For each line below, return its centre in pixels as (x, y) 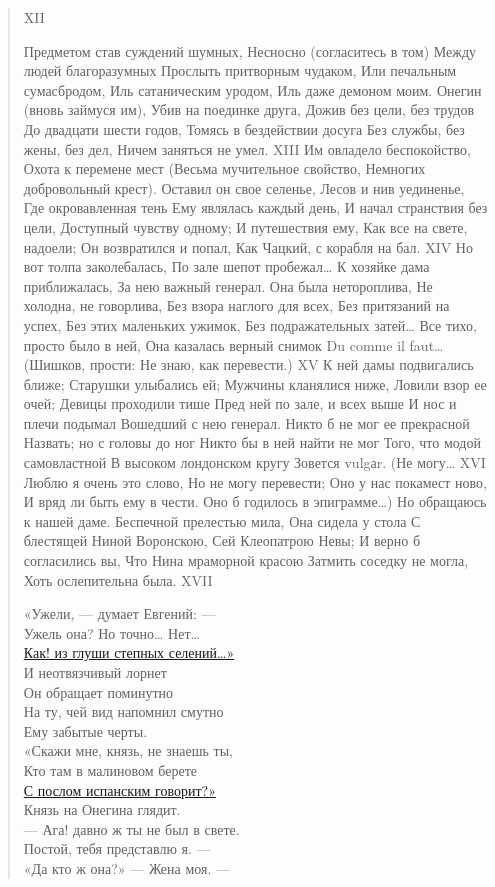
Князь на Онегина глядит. (102, 809)
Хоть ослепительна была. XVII (118, 579)
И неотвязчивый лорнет (95, 672)
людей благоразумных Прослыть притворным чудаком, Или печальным (240, 70)
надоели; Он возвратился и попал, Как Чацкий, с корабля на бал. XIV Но (248, 246)
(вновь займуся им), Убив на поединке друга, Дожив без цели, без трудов (248, 109)
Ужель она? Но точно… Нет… (111, 632)
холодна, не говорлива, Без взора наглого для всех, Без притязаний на (236, 305)
